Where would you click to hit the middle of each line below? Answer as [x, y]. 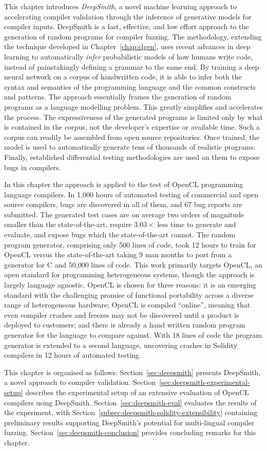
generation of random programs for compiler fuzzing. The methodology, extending [133, 36]
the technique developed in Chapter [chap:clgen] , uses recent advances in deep [127, 46]
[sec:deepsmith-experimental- [205, 382]
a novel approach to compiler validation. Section [80, 382]
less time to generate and [197, 224]
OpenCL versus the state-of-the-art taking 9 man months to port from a [118, 254]
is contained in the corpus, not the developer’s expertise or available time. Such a [132, 127]
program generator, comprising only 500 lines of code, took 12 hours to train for [130, 244]
